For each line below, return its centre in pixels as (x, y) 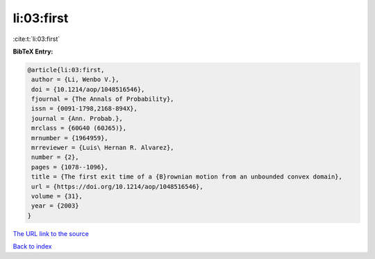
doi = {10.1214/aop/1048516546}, (88, 89)
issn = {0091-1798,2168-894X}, (85, 109)
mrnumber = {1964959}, (70, 138)
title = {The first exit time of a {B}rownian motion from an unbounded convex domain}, (187, 177)
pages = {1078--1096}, (70, 167)
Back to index (32, 247)
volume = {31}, (57, 196)
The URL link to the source (51, 233)
